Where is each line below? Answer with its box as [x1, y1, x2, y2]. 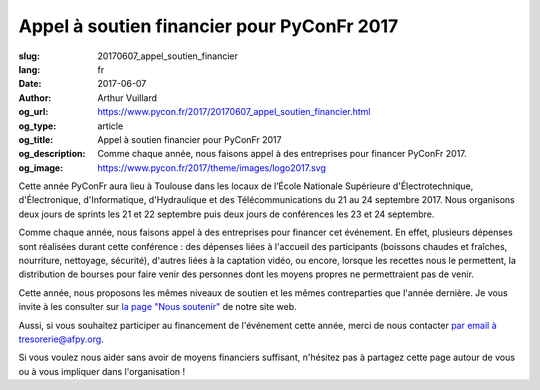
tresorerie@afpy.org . [18, 333, 104, 345]
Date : [18, 78, 42, 90]
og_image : [18, 161, 64, 174]
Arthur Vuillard [97, 91, 158, 104]
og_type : [18, 120, 57, 132]
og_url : [18, 106, 49, 118]
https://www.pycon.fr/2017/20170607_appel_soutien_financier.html [97, 106, 371, 118]
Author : [18, 91, 52, 104]
